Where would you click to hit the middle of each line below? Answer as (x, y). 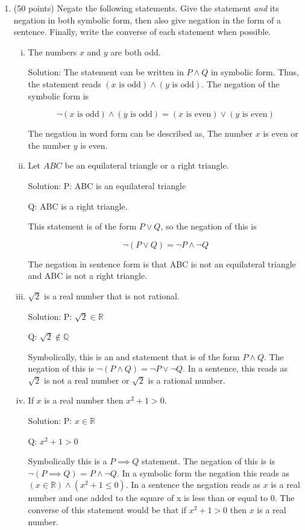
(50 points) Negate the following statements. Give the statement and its (146, 8)
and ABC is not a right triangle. (88, 276)
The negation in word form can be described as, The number (140, 133)
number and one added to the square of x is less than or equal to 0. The (161, 498)
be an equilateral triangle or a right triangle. (147, 165)
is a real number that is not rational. (112, 295)
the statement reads (64, 83)
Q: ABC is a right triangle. (78, 206)
